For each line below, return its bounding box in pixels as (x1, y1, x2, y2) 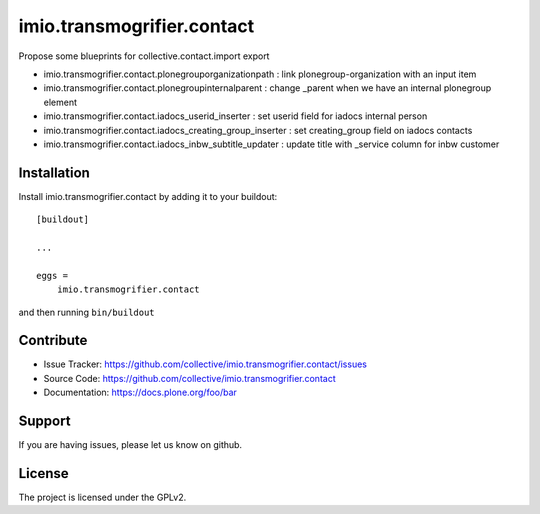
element (43, 96, 77, 108)
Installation (18, 164, 90, 181)
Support (18, 413, 71, 430)
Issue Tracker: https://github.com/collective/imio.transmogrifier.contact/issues (43, 358, 367, 370)
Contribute (18, 332, 88, 349)
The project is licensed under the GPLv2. (18, 491, 187, 504)
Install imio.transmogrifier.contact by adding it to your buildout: (18, 190, 278, 202)
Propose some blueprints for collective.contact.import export (18, 50, 270, 62)
